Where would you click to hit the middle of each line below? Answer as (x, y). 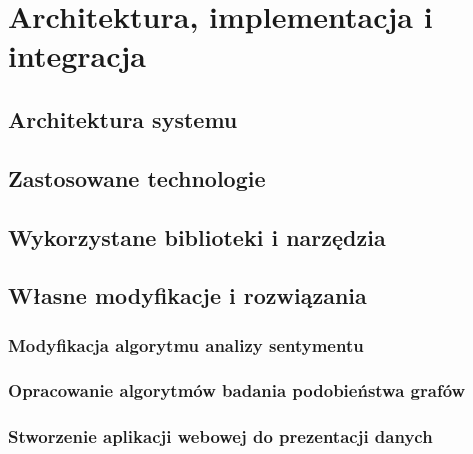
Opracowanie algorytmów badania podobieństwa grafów (237, 390)
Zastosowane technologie (137, 177)
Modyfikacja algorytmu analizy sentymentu (186, 344)
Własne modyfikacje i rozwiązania (187, 295)
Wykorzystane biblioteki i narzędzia (197, 236)
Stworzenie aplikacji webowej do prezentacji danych (220, 436)
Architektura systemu (123, 118)
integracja (77, 55)
